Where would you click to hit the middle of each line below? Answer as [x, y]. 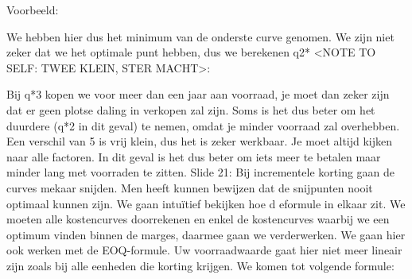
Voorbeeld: [33, 10]
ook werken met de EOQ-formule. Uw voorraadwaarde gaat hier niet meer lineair [204, 250]
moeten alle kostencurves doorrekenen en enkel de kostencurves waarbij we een [198, 219]
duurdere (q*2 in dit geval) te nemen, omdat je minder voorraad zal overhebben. [203, 125]
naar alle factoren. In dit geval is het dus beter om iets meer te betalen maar [194, 156]
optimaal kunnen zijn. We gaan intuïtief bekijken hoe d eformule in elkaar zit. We [206, 203]
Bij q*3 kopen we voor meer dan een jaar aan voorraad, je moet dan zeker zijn [198, 94]
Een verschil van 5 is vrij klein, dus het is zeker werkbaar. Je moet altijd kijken [200, 141]
